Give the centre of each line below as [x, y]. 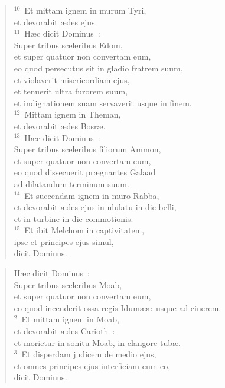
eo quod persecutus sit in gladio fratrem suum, [98, 68]
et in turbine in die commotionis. [74, 218]
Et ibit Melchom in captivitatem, [84, 230]
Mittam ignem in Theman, [73, 114]
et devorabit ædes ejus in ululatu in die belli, [95, 207]
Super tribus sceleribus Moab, [68, 284]
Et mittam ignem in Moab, [70, 319]
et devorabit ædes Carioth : [64, 331]
